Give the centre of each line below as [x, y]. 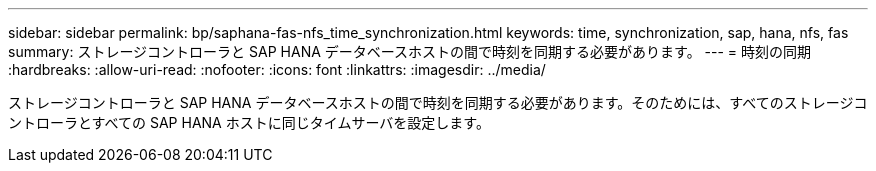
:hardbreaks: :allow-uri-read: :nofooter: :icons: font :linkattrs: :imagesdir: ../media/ [277, 69]
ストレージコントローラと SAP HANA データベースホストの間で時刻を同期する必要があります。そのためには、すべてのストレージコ [438, 102]
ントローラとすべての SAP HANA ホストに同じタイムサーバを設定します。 [249, 122]
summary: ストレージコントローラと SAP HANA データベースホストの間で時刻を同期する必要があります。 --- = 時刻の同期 [410, 51]
